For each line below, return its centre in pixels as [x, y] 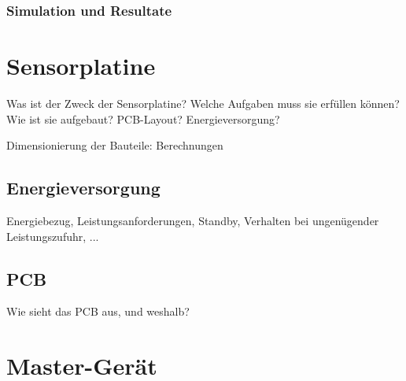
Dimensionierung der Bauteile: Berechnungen [115, 145]
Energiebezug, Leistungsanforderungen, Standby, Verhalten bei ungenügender [193, 220]
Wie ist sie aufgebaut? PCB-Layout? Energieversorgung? [143, 118]
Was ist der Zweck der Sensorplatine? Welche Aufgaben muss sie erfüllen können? [203, 103]
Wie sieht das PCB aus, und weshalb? [98, 311]
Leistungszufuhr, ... [53, 236]
